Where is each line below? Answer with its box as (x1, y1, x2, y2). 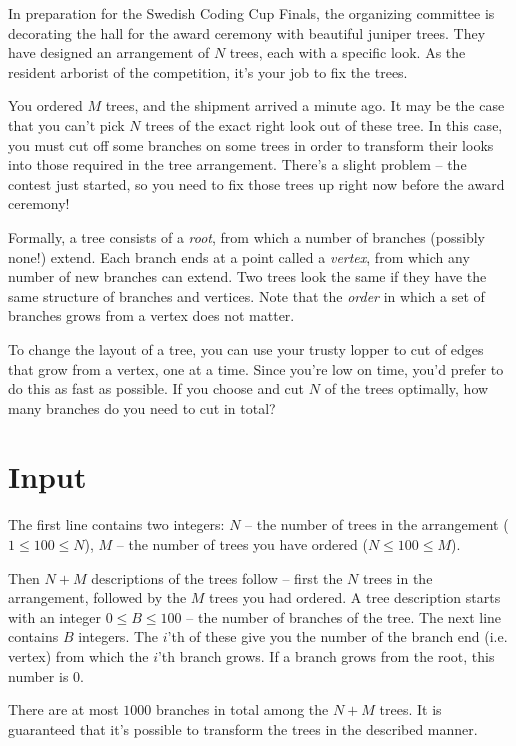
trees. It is (379, 699, 442, 720)
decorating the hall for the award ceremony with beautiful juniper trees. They (8, 22, 486, 43)
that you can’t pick (8, 114, 125, 135)
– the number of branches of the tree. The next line (186, 606, 502, 627)
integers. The (78, 626, 159, 647)
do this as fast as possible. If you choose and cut (8, 378, 305, 399)
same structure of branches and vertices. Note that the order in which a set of (8, 285, 485, 306)
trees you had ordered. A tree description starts (209, 587, 501, 608)
